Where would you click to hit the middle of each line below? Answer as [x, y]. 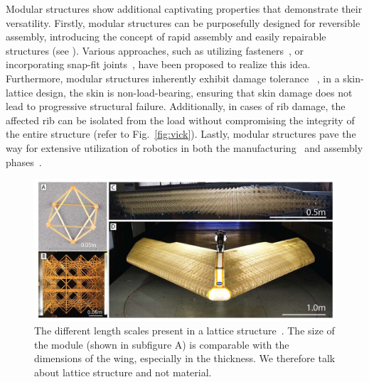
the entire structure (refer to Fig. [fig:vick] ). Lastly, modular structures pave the [181, 134]
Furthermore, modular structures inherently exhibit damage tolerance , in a [173, 78]
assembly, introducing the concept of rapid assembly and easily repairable [166, 37]
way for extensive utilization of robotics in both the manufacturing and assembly [184, 147]
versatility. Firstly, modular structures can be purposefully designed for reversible [183, 22]
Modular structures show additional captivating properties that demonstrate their [184, 9]
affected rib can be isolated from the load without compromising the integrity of [180, 120]
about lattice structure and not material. [123, 372]
